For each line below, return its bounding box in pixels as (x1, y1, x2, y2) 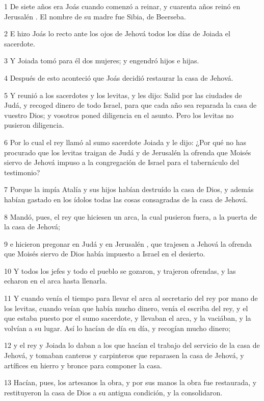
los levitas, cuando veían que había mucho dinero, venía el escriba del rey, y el (4, 302, 248, 313)
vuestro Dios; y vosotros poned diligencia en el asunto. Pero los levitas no (4, 109, 234, 120)
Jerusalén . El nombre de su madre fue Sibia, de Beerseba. (4, 11, 186, 21)
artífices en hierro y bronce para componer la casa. (4, 360, 162, 370)
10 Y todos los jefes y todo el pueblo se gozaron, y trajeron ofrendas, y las (4, 265, 236, 276)
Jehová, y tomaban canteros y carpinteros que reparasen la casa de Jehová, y (4, 350, 244, 361)
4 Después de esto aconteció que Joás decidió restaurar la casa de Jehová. (4, 72, 233, 83)
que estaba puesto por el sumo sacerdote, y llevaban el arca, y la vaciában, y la (4, 313, 251, 323)
